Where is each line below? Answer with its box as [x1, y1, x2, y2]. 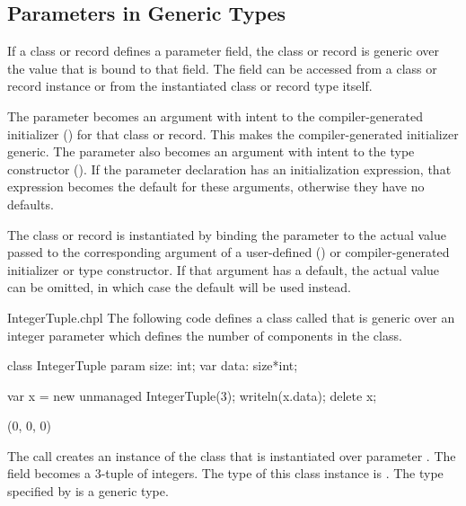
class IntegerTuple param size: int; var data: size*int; [7, 356, 298, 375]
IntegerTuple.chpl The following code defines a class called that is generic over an [7, 307, 455, 326]
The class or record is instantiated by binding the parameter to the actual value [7, 225, 446, 244]
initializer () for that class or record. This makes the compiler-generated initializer [7, 124, 459, 143]
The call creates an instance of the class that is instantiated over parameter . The [7, 446, 456, 465]
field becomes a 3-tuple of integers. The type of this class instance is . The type [7, 464, 444, 483]
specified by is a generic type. [7, 482, 169, 501]
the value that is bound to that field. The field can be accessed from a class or [7, 58, 437, 77]
